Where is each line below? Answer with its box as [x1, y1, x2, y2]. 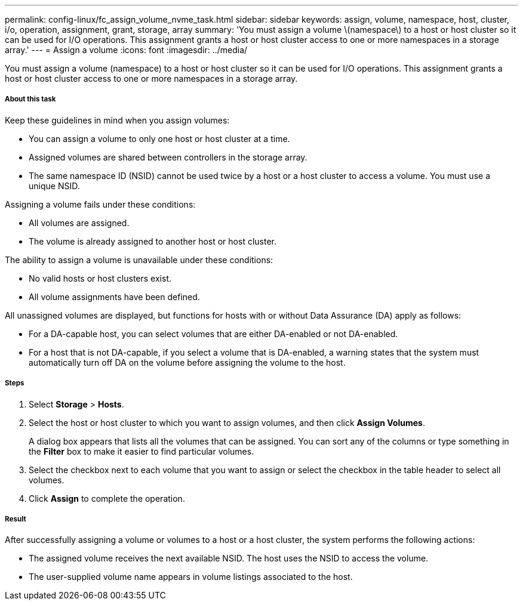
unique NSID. [29, 180, 80, 191]
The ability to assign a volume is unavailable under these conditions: [5, 254, 273, 265]
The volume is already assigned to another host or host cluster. [29, 236, 276, 246]
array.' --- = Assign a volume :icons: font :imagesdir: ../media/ [5, 45, 248, 55]
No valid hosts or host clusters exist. [29, 273, 171, 283]
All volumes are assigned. [29, 217, 130, 228]
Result [5, 514, 26, 523]
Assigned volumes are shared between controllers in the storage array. [29, 152, 307, 162]
